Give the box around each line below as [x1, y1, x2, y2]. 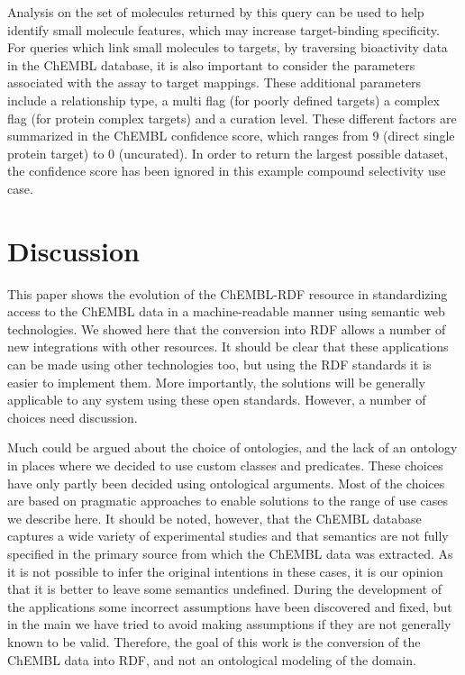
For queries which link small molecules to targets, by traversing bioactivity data [7, 38, 448, 57]
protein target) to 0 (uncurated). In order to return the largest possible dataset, [7, 143, 449, 162]
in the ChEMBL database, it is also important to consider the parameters [7, 55, 415, 74]
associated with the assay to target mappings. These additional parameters [7, 73, 422, 92]
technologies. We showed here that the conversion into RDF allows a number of [7, 319, 446, 338]
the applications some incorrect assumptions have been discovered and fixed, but [7, 597, 452, 616]
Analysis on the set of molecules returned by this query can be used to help [7, 3, 424, 21]
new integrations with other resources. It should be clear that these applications [7, 337, 449, 356]
